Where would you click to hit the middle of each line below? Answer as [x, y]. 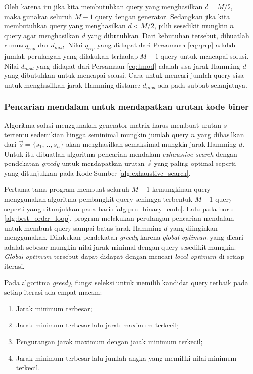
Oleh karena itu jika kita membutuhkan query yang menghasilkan [103, 6]
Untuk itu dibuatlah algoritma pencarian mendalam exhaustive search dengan [121, 153]
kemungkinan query [181, 189]
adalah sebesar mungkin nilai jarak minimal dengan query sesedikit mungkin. [120, 246]
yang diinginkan [194, 227]
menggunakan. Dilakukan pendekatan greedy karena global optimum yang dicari [124, 237]
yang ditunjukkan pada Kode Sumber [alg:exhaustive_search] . [98, 173]
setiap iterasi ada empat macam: [53, 292]
